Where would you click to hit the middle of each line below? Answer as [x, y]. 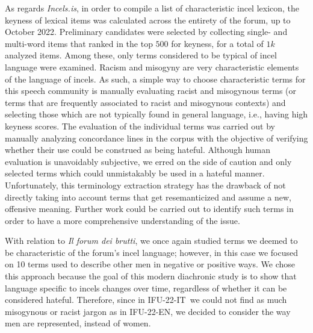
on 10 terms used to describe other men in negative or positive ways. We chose [150, 264]
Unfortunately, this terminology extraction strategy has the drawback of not [145, 185]
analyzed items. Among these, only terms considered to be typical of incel [141, 55]
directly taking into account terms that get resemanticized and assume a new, [148, 197]
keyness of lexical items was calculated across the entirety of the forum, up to [148, 20]
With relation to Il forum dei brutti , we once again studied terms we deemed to [151, 241]
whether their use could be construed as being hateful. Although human [138, 150]
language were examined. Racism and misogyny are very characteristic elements [152, 67]
